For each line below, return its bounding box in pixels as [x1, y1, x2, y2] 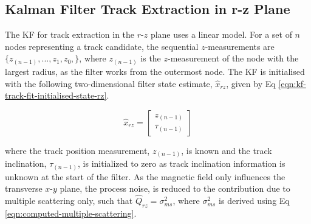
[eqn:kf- [278, 77, 306, 89]
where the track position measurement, [5, 144, 150, 156]
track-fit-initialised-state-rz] [5, 89, 107, 102]
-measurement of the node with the [168, 52, 299, 65]
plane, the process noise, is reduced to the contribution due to [60, 182, 290, 195]
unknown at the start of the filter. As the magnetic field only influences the [5, 170, 285, 183]
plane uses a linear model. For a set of [150, 28, 292, 41]
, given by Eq [226, 77, 276, 89]
